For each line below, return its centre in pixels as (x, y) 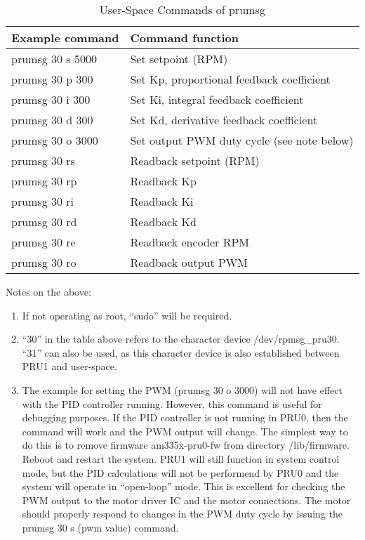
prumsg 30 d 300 (52, 120)
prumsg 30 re (44, 242)
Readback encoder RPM (190, 242)
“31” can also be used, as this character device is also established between (181, 352)
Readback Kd (163, 222)
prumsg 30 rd (44, 222)
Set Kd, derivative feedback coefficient (224, 120)
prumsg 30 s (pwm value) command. (100, 527)
